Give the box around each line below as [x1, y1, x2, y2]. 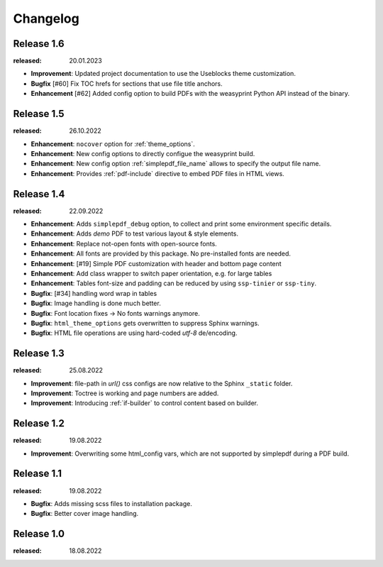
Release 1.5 [13, 108, 65, 120]
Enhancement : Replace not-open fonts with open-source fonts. [30, 239, 218, 248]
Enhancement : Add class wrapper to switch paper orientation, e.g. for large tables [30, 269, 272, 277]
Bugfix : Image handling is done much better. [30, 299, 161, 308]
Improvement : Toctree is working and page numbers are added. [30, 389, 219, 397]
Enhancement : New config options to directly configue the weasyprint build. [30, 149, 255, 158]
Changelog [13, 11, 79, 26]
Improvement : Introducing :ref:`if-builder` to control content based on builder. [30, 399, 259, 407]
